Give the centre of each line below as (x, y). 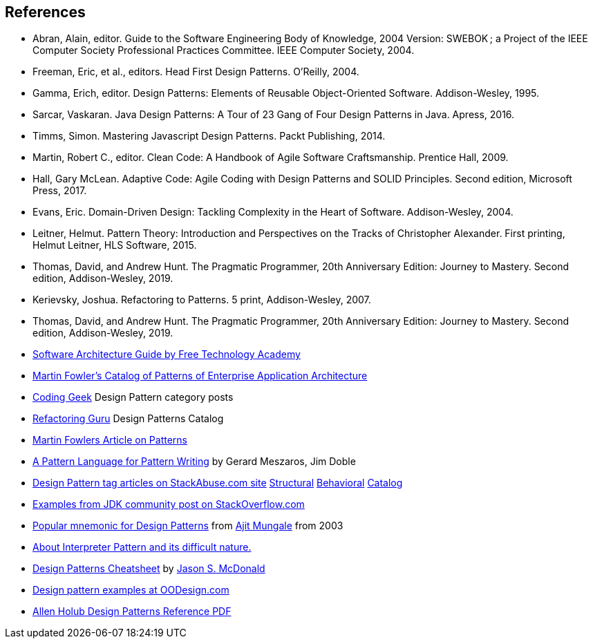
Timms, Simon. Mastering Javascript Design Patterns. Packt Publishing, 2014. (209, 136)
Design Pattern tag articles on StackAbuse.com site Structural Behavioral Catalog (218, 483)
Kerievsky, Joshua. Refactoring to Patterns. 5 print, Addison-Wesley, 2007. (202, 300)
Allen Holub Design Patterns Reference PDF (132, 612)
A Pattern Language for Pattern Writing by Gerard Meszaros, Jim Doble (194, 462)
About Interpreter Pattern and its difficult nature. (142, 547)
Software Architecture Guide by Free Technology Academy (167, 354)
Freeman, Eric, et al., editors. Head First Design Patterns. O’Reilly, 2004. (196, 72)
